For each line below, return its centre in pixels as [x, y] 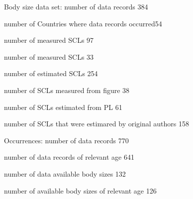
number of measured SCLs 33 [49, 56]
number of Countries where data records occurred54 [83, 23]
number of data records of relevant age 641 [69, 157]
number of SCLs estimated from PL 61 [63, 107]
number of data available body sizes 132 [65, 173]
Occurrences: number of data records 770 [66, 140]
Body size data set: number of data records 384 [76, 6]
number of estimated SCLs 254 [51, 73]
